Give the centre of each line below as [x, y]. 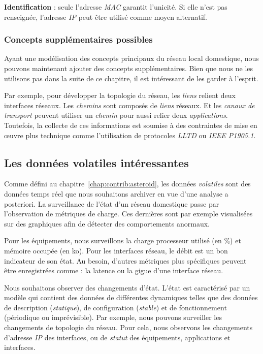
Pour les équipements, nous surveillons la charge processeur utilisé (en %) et [123, 240]
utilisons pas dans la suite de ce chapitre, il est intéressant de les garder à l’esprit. [131, 78]
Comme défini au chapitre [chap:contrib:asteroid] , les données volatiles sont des [127, 184]
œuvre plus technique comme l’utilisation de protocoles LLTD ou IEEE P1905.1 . [130, 135]
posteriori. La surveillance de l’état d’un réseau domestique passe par [112, 203]
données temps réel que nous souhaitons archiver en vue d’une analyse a [116, 193]
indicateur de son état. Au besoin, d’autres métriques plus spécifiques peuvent [125, 260]
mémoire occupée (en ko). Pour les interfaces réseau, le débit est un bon [116, 250]
